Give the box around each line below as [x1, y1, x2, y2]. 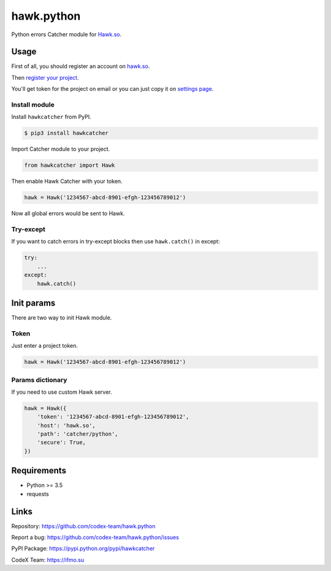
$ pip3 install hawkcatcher [24, 129, 108, 137]
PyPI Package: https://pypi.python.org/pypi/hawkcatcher [11, 545, 155, 552]
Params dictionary [11, 375, 67, 384]
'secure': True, [37, 439, 86, 446]
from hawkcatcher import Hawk [24, 162, 115, 169]
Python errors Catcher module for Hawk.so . [11, 31, 122, 38]
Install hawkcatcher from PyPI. [11, 113, 91, 121]
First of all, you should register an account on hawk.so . [11, 63, 150, 70]
